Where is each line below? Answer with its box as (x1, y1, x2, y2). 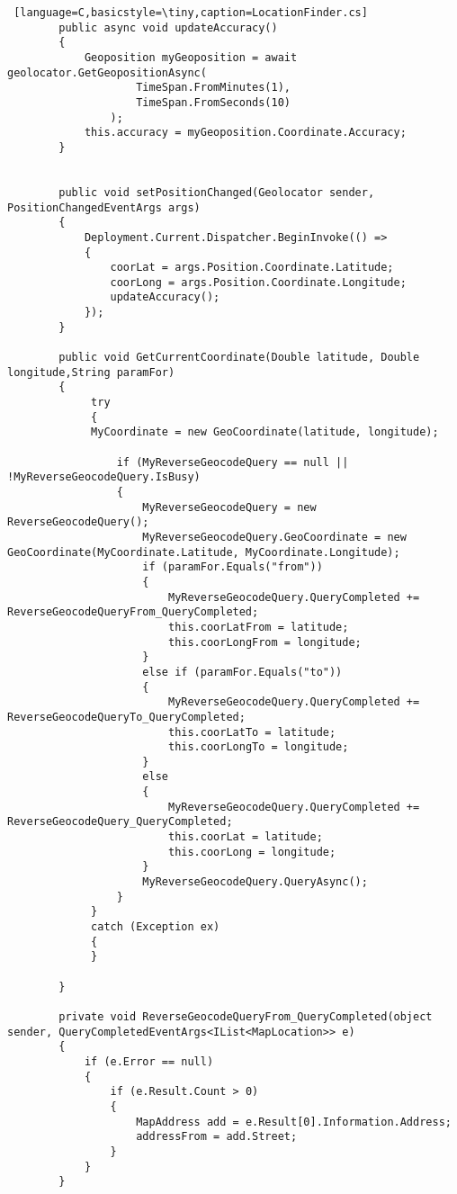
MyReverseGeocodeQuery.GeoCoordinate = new (142, 530, 407, 543)
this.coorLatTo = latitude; (167, 725, 336, 739)
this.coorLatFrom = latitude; (167, 620, 349, 633)
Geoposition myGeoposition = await (84, 50, 298, 64)
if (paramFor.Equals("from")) (142, 561, 323, 574)
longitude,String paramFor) (7, 365, 175, 379)
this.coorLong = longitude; (167, 845, 336, 858)
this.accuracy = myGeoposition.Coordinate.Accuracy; (84, 126, 407, 139)
